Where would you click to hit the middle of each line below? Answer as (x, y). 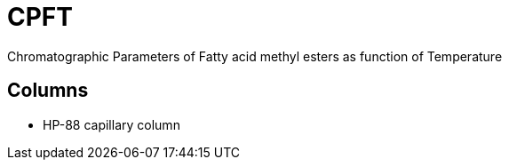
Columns (48, 91)
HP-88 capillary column (111, 124)
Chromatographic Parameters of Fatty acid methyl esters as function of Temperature (255, 56)
